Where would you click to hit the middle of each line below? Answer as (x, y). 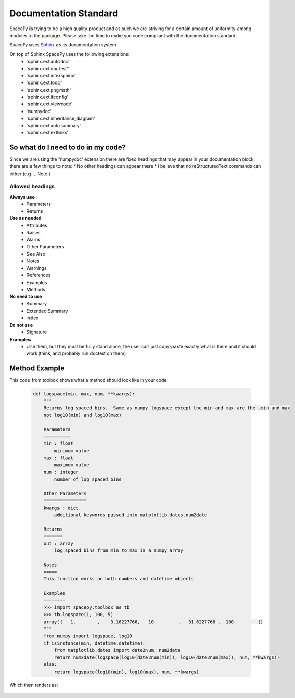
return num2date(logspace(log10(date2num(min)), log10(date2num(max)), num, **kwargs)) (167, 657)
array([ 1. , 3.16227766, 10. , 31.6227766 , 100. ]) (154, 622)
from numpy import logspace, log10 (88, 636)
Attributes (37, 225)
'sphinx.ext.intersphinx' (51, 75)
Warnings (37, 268)
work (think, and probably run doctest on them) (76, 353)
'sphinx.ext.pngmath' (49, 90)
